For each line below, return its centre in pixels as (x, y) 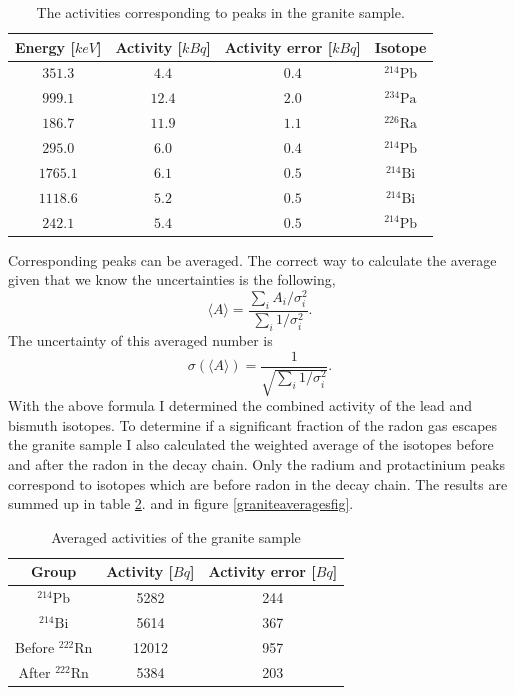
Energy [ (45, 46)
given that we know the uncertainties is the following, (172, 279)
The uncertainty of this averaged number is (140, 340)
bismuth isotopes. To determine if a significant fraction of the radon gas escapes (253, 424)
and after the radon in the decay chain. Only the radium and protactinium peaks (256, 463)
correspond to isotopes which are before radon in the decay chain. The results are (258, 483)
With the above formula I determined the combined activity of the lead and (240, 405)
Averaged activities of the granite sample (176, 536)
